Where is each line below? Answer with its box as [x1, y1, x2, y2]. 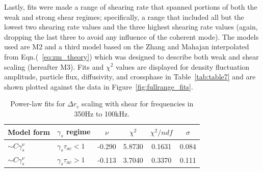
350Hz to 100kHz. [74, 108, 130, 119]
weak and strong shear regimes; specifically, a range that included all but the [4, 11, 244, 22]
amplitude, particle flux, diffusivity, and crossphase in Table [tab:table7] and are [4, 71, 256, 82]
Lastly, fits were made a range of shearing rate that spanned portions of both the [4, 2, 257, 12]
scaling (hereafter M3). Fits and [4, 61, 104, 72]
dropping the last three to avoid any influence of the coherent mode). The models [4, 31, 259, 42]
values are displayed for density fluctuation [116, 61, 250, 72]
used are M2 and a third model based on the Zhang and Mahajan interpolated [4, 41, 249, 52]
